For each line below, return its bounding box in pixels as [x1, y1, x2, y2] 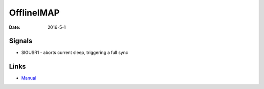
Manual [21, 75, 37, 81]
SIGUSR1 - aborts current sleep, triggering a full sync [21, 50, 128, 55]
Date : [9, 24, 21, 30]
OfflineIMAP [9, 7, 60, 18]
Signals [9, 37, 33, 45]
